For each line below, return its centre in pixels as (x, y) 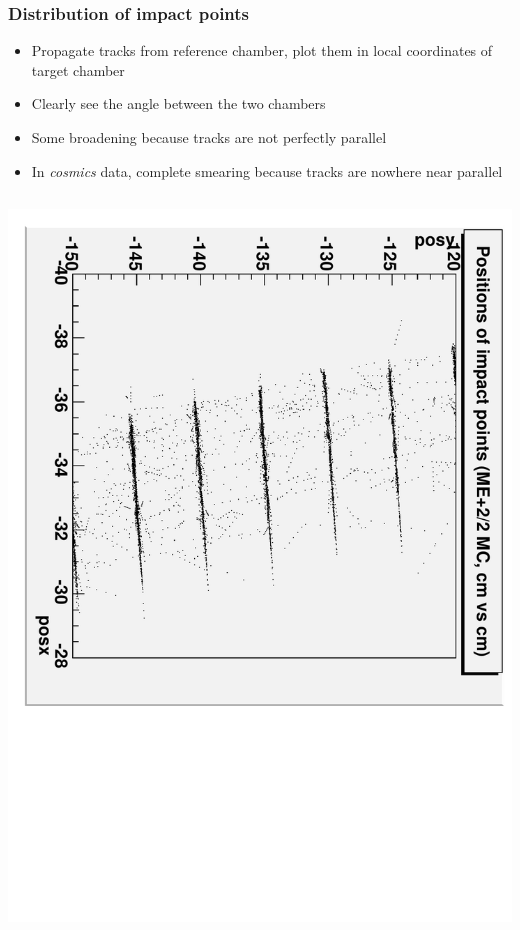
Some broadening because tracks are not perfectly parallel (209, 137)
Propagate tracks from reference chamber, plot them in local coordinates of (262, 50)
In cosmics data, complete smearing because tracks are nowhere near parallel (267, 170)
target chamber (78, 69)
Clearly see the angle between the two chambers (178, 103)
